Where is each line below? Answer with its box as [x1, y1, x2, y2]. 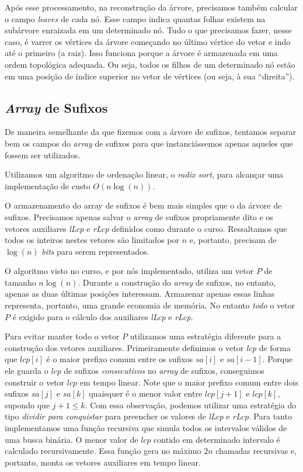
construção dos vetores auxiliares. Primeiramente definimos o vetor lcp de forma [5, 341, 291, 353]
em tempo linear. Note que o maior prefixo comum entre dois [79, 376, 299, 388]
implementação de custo [5, 179, 90, 192]
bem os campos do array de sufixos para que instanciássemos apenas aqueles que [5, 137, 293, 149]
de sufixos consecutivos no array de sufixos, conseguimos [64, 365, 264, 377]
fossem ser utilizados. [5, 148, 81, 161]
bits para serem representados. [41, 245, 149, 257]
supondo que [5, 398, 50, 411]
